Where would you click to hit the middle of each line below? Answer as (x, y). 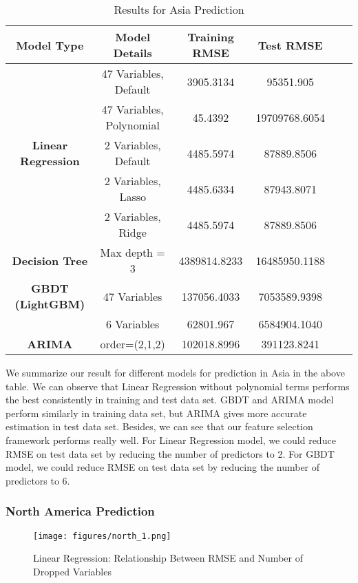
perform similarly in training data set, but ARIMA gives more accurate (156, 413)
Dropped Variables (72, 571)
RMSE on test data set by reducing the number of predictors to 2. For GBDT (170, 453)
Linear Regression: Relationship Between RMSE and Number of (168, 558)
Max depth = (133, 252)
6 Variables (133, 324)
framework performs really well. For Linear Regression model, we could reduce (171, 439)
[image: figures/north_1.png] (102, 536)
